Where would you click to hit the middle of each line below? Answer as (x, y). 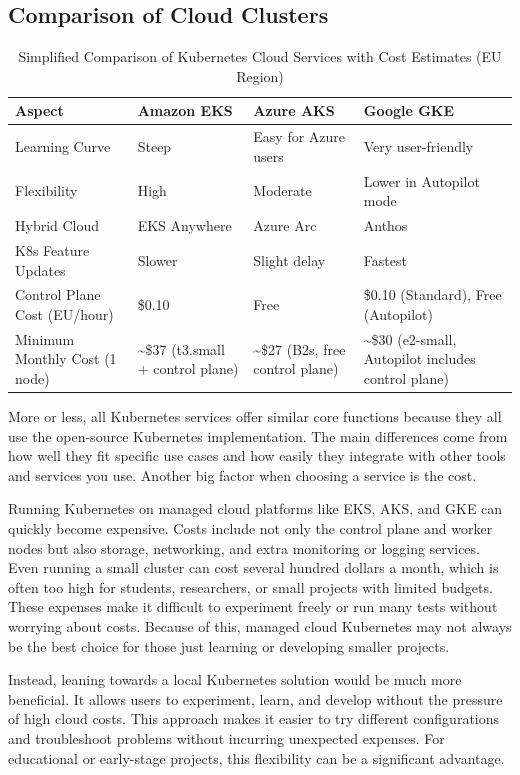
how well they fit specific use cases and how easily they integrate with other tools (257, 455)
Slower (157, 259)
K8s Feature (52, 249)
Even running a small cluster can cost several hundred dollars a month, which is (253, 567)
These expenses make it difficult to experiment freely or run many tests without (253, 606)
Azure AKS (294, 110)
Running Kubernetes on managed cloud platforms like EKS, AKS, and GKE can (255, 508)
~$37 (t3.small (181, 348)
